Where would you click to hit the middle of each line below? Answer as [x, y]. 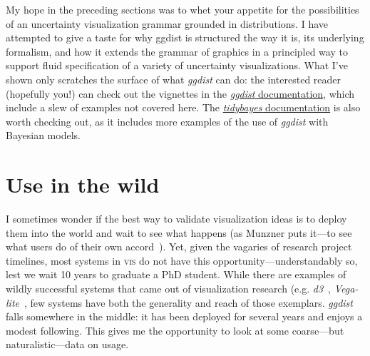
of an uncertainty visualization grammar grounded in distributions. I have [167, 23]
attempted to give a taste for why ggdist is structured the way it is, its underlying [185, 37]
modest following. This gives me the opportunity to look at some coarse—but [175, 330]
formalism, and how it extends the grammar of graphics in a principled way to [177, 51]
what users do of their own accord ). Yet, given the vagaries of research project [179, 246]
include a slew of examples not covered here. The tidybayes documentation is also [183, 107]
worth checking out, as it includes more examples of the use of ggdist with [167, 121]
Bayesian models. [43, 135]
